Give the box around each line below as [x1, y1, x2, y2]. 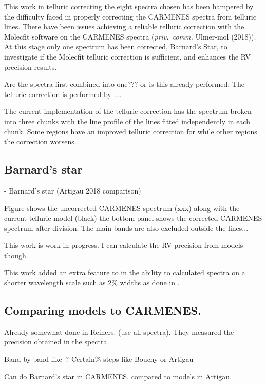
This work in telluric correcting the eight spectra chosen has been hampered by [4, 1, 254, 11]
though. [4, 249, 28, 260]
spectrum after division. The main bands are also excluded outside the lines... [4, 222, 249, 233]
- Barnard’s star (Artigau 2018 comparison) [4, 185, 141, 196]
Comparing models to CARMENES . [4, 302, 201, 318]
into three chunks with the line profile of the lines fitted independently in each [4, 115, 250, 126]
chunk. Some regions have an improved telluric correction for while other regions [4, 126, 257, 137]
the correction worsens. [4, 136, 77, 147]
